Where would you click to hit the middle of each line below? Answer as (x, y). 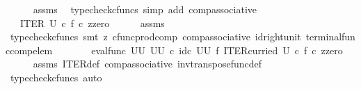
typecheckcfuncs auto (56, 77)
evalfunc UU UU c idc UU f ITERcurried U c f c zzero (217, 50)
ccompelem (29, 50)
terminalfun (330, 37)
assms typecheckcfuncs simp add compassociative (145, 9)
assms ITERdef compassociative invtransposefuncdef (147, 64)
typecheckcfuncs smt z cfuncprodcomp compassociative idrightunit (155, 37)
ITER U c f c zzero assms (92, 23)
